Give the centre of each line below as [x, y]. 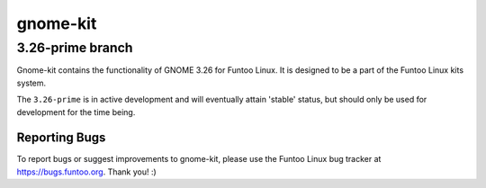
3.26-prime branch [75, 48]
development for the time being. [76, 112]
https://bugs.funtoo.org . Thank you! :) [86, 172]
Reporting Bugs [61, 138]
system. [31, 83]
